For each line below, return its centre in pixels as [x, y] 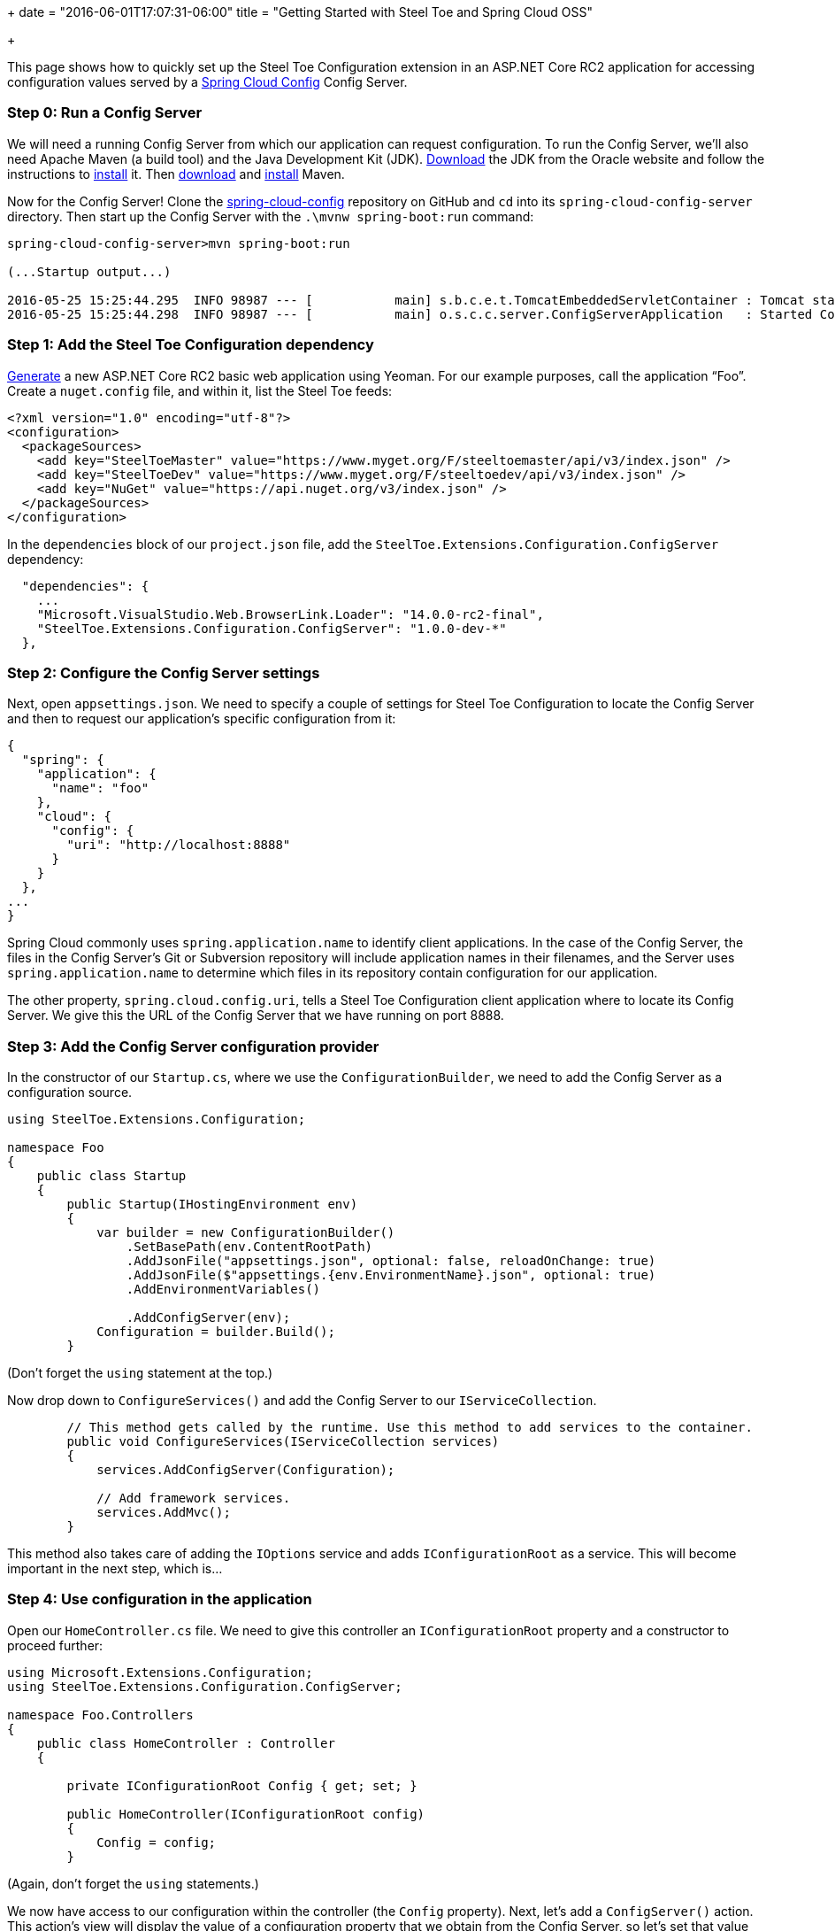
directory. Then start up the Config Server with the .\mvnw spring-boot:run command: [271, 216]
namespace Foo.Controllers [100, 1715]
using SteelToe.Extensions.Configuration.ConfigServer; [205, 1686]
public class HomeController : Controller [186, 1743]
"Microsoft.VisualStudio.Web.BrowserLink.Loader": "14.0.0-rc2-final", [290, 614]
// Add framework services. [194, 1498]
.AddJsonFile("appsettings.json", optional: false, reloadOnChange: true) [391, 1261]
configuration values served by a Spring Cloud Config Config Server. [207, 82]
